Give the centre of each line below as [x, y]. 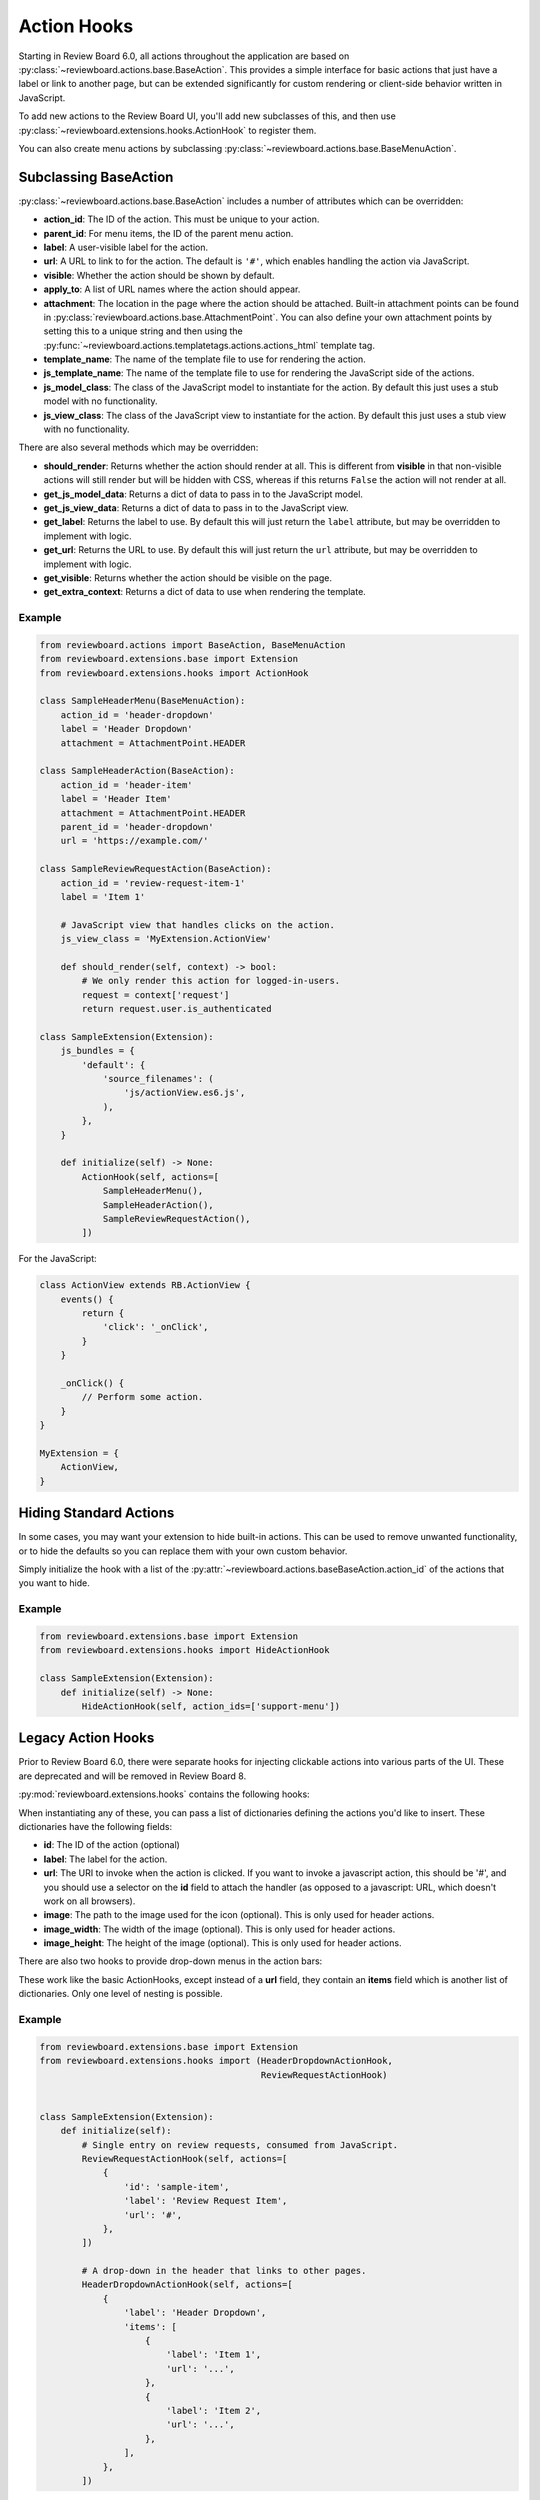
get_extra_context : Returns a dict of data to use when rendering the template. [205, 592]
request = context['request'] [155, 994]
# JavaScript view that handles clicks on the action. [197, 924]
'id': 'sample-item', [176, 2186]
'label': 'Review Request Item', [205, 2201]
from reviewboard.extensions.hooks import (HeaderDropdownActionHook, [216, 2061]
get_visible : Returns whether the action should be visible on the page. [187, 577]
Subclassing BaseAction [96, 176]
